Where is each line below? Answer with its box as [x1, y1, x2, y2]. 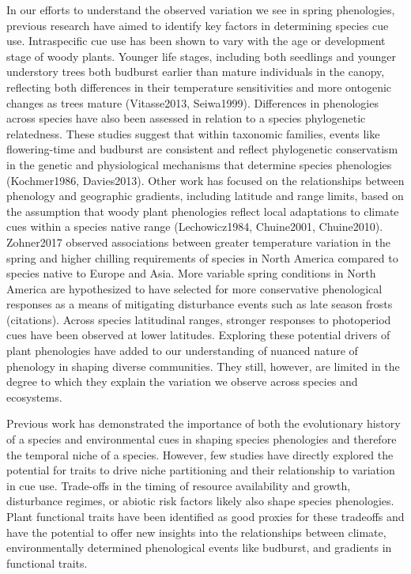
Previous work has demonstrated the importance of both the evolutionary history [6, 415, 401, 432]
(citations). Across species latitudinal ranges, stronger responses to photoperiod [6, 311, 391, 327]
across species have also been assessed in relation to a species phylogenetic [6, 110, 366, 127]
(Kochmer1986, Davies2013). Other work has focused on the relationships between [6, 172, 405, 188]
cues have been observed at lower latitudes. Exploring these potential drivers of [6, 327, 390, 343]
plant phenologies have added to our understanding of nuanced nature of [6, 342, 358, 359]
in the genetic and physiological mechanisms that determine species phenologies [6, 156, 392, 172]
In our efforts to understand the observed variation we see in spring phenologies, [6, 2, 395, 17]
